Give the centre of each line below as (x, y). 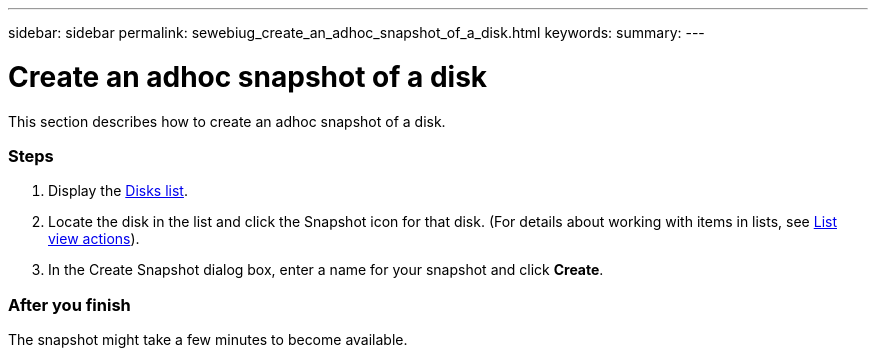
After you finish (69, 304)
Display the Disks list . (118, 191)
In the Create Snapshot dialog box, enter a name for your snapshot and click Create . (326, 270)
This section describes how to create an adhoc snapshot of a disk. (227, 121)
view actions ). (94, 239)
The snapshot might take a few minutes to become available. (208, 339)
